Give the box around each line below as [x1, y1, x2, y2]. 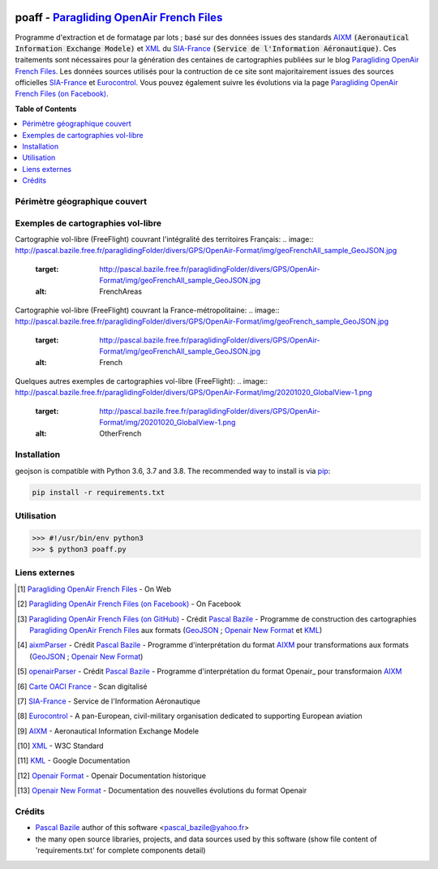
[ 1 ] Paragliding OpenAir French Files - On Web [17, 584, 172, 594]
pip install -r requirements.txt [32, 488, 165, 497]
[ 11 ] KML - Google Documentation [17, 755, 131, 766]
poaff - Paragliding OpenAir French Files [15, 11, 223, 24]
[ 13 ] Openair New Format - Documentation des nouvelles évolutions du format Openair [17, 785, 307, 795]
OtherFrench [99, 428, 142, 438]
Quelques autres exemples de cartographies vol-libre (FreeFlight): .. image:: [15, 376, 268, 385]
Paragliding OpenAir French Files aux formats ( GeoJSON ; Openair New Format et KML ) [29, 625, 323, 635]
